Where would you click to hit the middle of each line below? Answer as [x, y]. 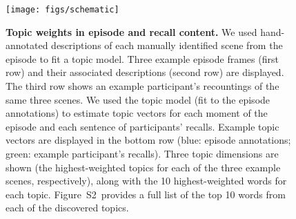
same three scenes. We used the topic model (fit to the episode [138, 99]
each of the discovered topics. [67, 208]
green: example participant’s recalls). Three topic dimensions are [142, 153]
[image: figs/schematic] [62, 10]
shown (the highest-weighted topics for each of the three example [143, 167]
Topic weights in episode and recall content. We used [131, 31]
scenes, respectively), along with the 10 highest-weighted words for [146, 181]
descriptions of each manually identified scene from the [167, 45]
